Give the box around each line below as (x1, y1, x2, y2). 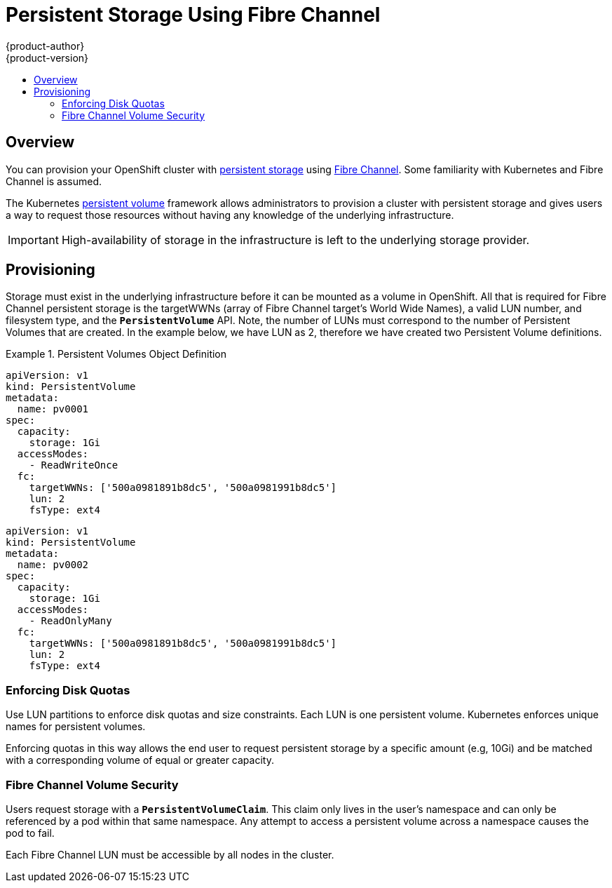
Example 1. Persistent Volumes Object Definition (6, 348, 227, 361)
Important (8, 232, 59, 247)
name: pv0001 (17, 403, 89, 415)
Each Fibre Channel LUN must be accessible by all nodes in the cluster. (6, 848, 334, 861)
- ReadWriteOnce (29, 459, 118, 471)
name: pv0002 (17, 559, 89, 571)
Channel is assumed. (6, 175, 102, 187)
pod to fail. (6, 826, 55, 839)
